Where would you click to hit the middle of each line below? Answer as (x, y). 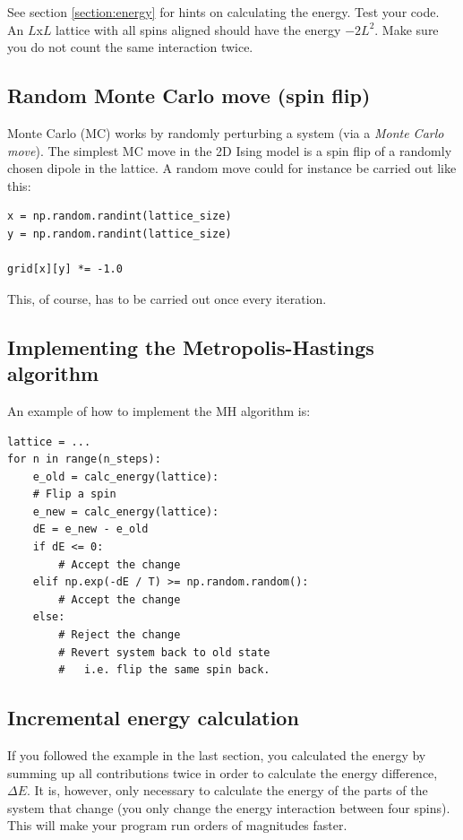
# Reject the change (120, 635)
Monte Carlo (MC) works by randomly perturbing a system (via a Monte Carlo (226, 132)
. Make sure (407, 29)
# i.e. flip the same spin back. (164, 670)
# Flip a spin (74, 494)
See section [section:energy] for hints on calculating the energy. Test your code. (223, 12)
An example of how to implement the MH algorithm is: (159, 410)
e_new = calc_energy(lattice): (126, 511)
